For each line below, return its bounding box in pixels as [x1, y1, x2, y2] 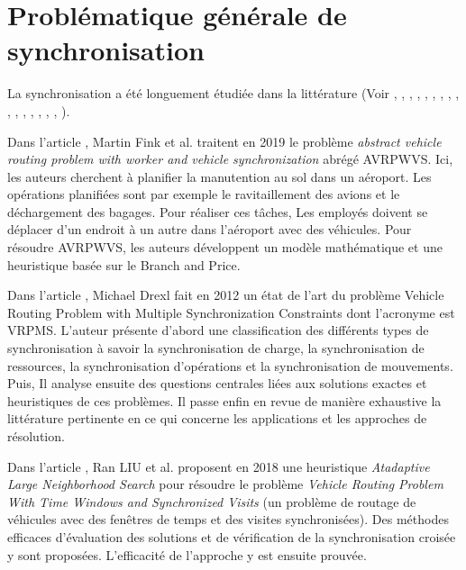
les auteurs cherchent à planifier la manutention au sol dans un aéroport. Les [7, 167, 432, 185]
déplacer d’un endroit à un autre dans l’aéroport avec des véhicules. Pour [7, 220, 412, 239]
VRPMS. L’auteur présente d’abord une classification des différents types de [7, 321, 429, 339]
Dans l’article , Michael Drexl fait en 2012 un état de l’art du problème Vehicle [7, 285, 444, 304]
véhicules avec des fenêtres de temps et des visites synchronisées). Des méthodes [7, 510, 449, 529]
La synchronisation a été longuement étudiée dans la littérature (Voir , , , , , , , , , [7, 84, 460, 103]
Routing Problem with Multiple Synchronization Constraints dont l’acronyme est [7, 303, 455, 321]
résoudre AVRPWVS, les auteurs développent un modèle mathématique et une [7, 238, 443, 257]
